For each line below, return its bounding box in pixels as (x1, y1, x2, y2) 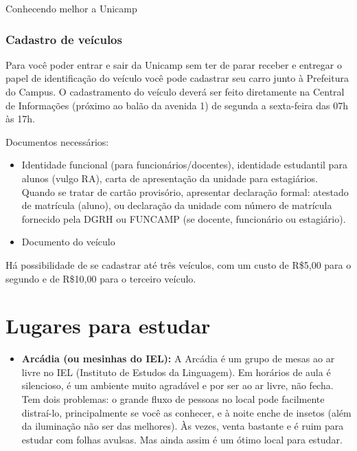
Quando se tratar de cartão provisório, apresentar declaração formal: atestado (21, 184, 349, 199)
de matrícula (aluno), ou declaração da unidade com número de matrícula (21, 198, 332, 212)
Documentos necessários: (5, 134, 109, 148)
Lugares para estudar (5, 311, 211, 340)
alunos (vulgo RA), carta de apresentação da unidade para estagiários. (21, 170, 318, 185)
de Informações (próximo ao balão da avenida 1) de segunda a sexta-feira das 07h (5, 98, 348, 112)
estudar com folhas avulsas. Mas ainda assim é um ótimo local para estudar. (21, 432, 343, 446)
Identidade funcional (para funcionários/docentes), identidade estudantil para (21, 157, 347, 172)
